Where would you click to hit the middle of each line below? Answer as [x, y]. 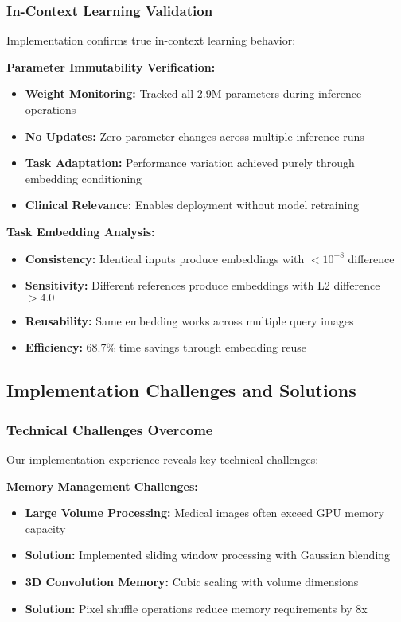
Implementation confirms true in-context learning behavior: [151, 40]
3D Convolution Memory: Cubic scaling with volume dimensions [192, 581]
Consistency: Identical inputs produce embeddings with [165, 258]
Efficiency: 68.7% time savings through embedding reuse [165, 347]
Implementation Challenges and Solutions [181, 390]
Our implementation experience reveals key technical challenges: [163, 459]
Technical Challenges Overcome [110, 429]
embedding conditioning [84, 178]
